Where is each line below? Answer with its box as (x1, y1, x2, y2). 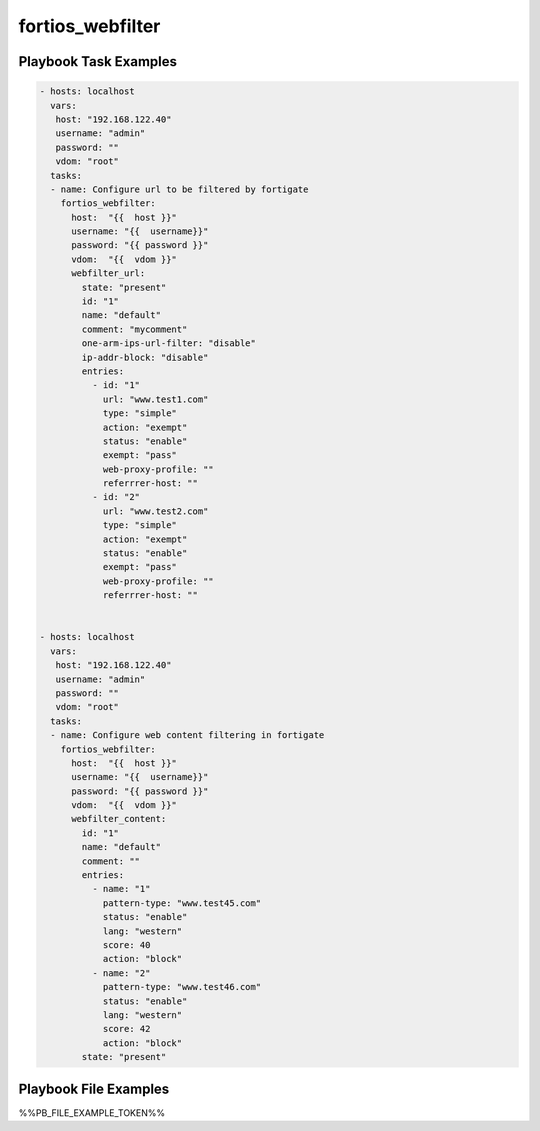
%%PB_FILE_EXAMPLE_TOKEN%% (18, 1106, 165, 1119)
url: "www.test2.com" (102, 505, 209, 517)
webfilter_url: (71, 268, 146, 279)
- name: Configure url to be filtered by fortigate (50, 183, 309, 195)
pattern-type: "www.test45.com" (102, 897, 262, 909)
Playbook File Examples (18, 1080, 170, 1097)
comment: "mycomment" (81, 323, 188, 335)
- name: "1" (91, 883, 151, 895)
